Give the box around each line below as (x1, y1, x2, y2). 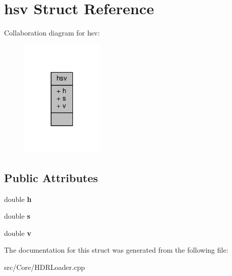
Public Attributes (4, 169, 98, 185)
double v (4, 227, 31, 238)
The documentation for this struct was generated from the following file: (4, 245, 228, 255)
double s (4, 211, 30, 221)
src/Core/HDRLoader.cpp (4, 262, 85, 272)
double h (4, 193, 32, 204)
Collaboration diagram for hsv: (4, 27, 100, 38)
